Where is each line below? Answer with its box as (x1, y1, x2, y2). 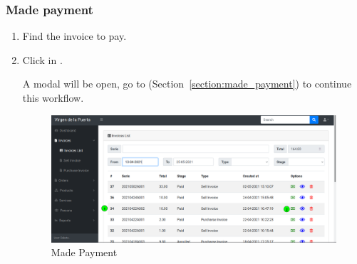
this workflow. (22, 90, 84, 105)
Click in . (22, 52, 63, 67)
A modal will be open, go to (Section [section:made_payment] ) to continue (22, 76, 352, 91)
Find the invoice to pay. (22, 28, 127, 43)
